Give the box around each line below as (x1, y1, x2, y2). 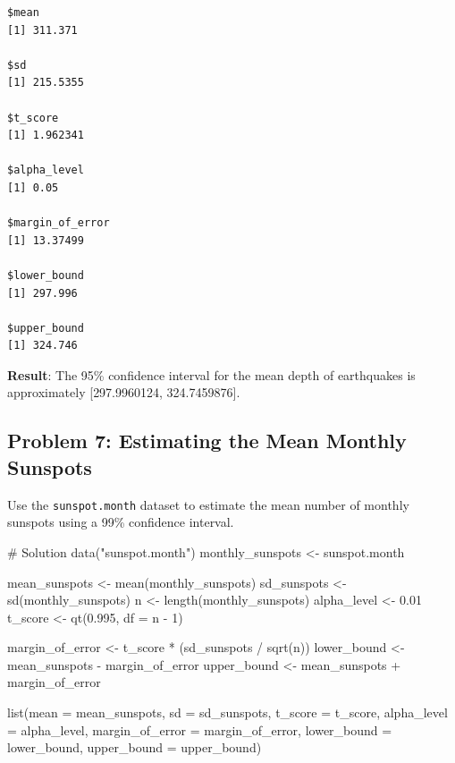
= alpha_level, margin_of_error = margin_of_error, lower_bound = (7, 720, 392, 739)
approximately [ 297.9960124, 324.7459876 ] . (7, 383, 240, 402)
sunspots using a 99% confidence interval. (7, 513, 234, 531)
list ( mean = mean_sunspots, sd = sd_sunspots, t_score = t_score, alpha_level (7, 703, 448, 722)
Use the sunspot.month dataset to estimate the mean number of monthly (7, 495, 409, 513)
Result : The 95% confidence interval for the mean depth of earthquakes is (7, 365, 416, 384)
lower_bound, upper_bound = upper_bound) (7, 738, 262, 757)
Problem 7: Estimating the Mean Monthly (7, 427, 407, 454)
